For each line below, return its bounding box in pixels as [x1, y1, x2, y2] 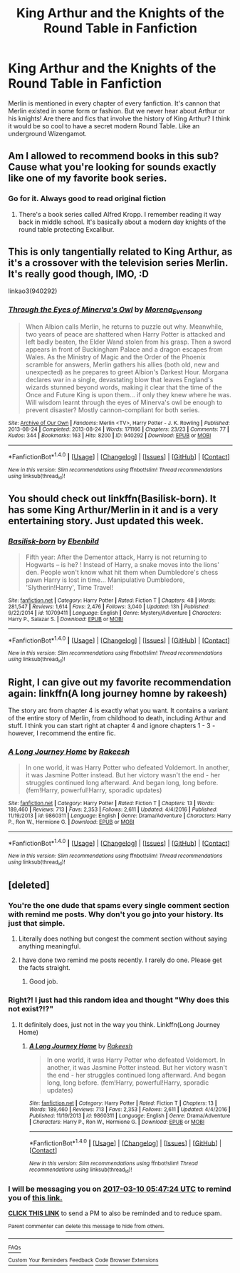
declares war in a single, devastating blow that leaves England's [25, 376, 214, 384]
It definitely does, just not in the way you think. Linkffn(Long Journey [18, 1020, 220, 1028]
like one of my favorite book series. [8, 173, 167, 185]
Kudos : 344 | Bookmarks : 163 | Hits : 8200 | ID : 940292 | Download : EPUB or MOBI [8, 432, 212, 439]
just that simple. [8, 919, 66, 929]
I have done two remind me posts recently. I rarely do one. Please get [18, 956, 223, 964]
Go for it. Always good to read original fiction [8, 194, 167, 204]
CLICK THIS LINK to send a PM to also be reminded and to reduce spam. [8, 1209, 222, 1217]
